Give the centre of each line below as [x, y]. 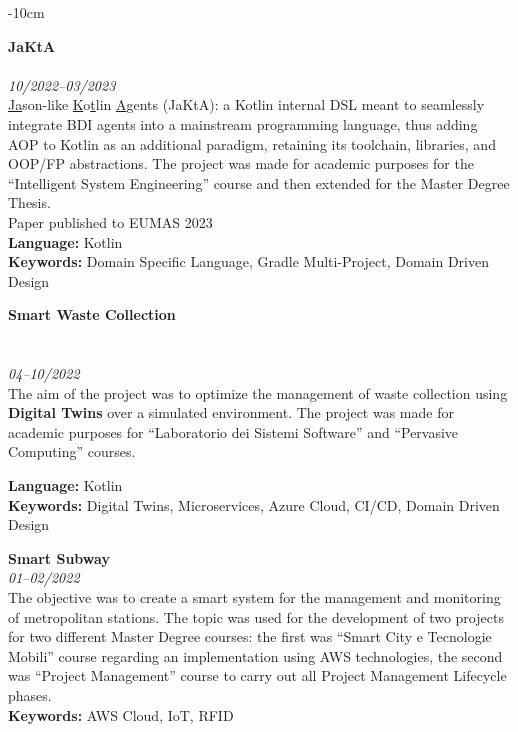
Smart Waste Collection [92, 314]
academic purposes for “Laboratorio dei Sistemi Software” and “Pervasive [233, 431]
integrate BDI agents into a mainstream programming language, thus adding [243, 123]
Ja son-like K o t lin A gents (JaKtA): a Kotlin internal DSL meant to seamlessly [246, 104]
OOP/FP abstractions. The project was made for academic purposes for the [241, 163]
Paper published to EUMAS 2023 [110, 221]
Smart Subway [59, 557]
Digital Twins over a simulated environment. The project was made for [231, 412]
